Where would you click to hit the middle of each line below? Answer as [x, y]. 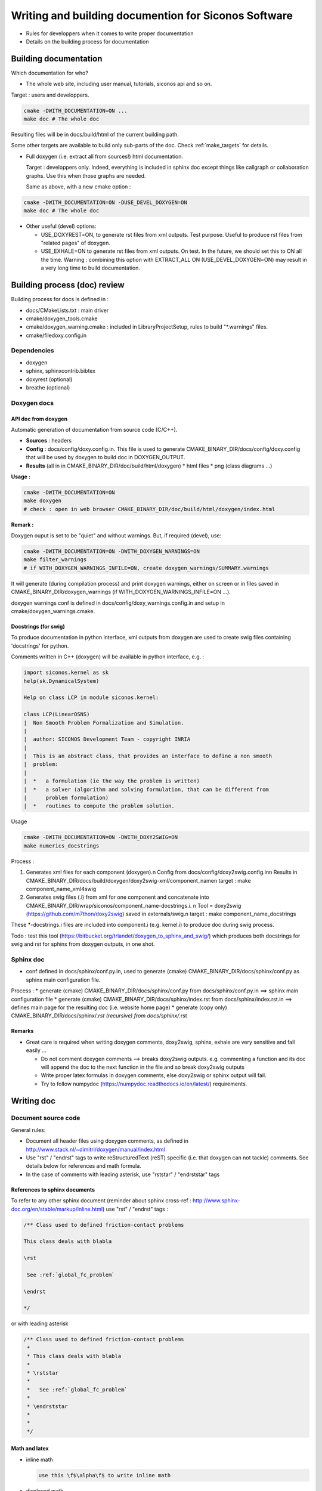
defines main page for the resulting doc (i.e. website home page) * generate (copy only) [119, 1007]
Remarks [22, 1031]
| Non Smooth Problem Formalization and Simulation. [104, 723]
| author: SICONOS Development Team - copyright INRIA [107, 739]
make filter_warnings [55, 560]
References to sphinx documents [53, 1189]
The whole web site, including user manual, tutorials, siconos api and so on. [119, 84]
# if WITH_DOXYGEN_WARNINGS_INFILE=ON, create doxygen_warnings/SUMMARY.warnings [146, 568]
